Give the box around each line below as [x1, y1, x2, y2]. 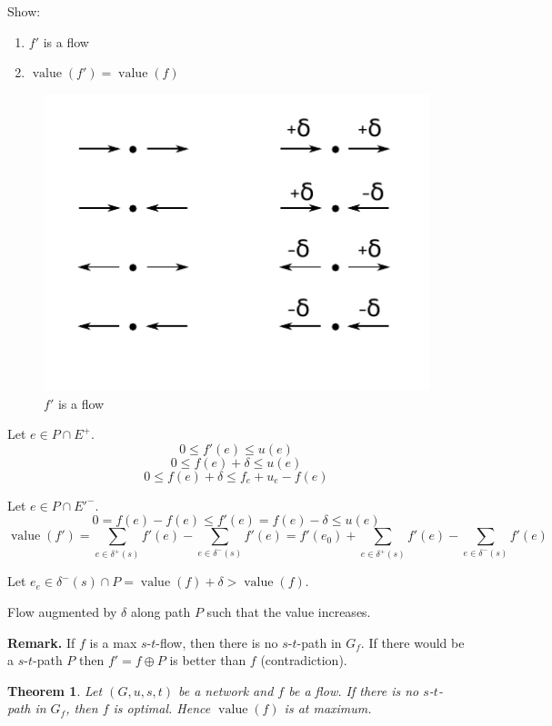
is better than [169, 651, 246, 670]
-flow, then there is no [156, 632, 278, 651]
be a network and [178, 681, 274, 700]
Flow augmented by [7, 602, 117, 621]
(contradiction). [260, 651, 347, 670]
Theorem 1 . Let [7, 681, 103, 700]
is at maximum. [284, 699, 372, 718]
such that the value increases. [206, 602, 371, 621]
